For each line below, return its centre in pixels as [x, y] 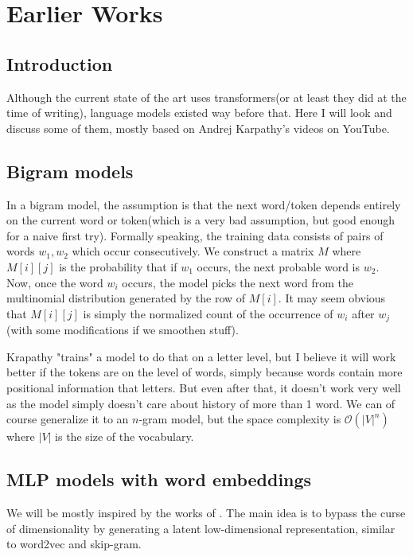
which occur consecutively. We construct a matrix [193, 251]
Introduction [60, 63]
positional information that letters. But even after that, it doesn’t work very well [204, 387]
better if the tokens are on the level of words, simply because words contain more [205, 372]
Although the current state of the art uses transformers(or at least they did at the [206, 97]
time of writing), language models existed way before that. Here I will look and [199, 113]
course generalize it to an [68, 419]
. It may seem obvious [332, 298]
